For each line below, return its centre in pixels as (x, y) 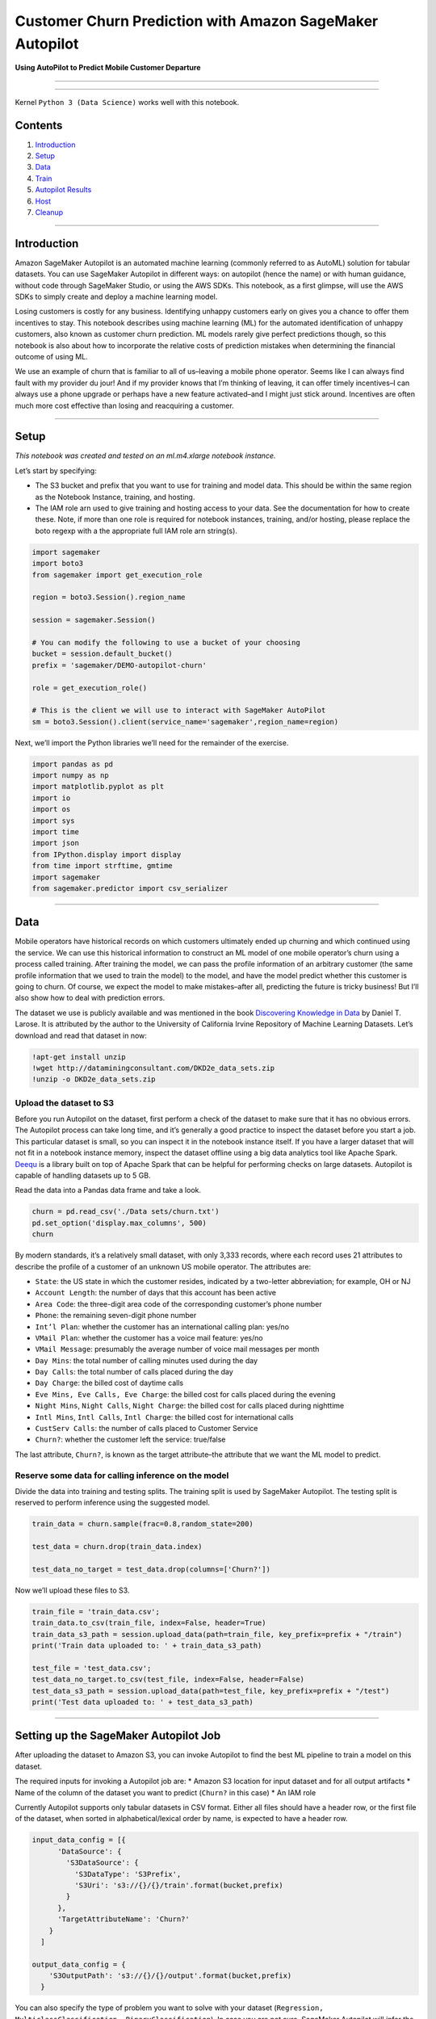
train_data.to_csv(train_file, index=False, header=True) (149, 1623)
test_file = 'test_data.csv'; (92, 1668)
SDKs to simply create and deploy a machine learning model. (116, 297)
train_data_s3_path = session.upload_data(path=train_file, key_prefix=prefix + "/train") (217, 1634)
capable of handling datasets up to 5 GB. (83, 1176)
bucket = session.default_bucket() (102, 654)
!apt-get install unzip (79, 1057)
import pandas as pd (72, 764)
